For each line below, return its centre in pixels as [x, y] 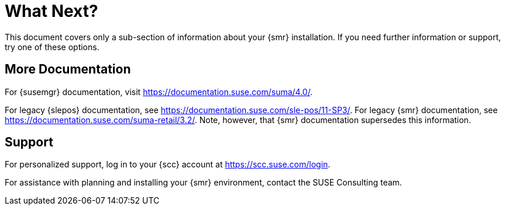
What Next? [51, 11]
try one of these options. [52, 47]
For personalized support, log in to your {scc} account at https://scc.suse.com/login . [168, 164]
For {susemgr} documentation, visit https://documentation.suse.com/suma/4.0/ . [159, 92]
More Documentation [68, 69]
